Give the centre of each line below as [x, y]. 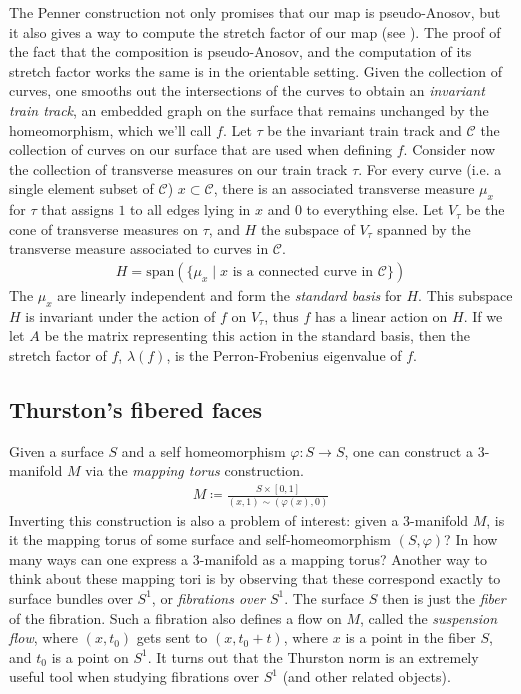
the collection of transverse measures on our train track [178, 168]
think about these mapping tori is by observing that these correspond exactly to [255, 578]
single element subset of [81, 188]
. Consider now [449, 149]
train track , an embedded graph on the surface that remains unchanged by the [249, 109]
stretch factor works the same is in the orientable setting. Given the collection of [255, 70]
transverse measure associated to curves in [139, 248]
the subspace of [307, 228]
